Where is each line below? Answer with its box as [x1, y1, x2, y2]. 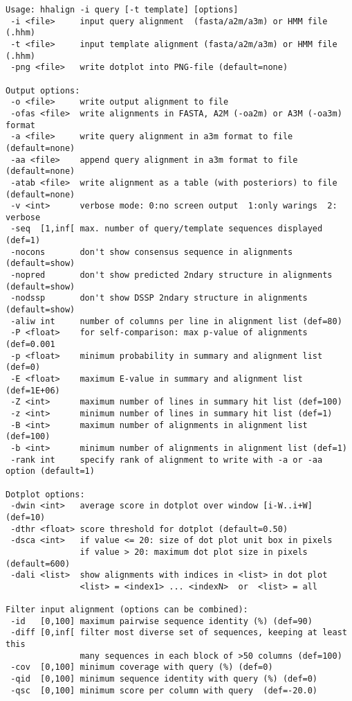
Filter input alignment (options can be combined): [6, 605, 248, 615]
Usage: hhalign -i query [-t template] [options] [6, 5, 239, 15]
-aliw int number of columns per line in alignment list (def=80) [10, 316, 342, 326]
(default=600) [6, 558, 71, 569]
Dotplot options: [6, 489, 85, 499]
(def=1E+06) [6, 385, 60, 396]
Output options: [6, 85, 80, 96]
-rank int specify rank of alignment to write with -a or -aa [10, 454, 323, 465]
